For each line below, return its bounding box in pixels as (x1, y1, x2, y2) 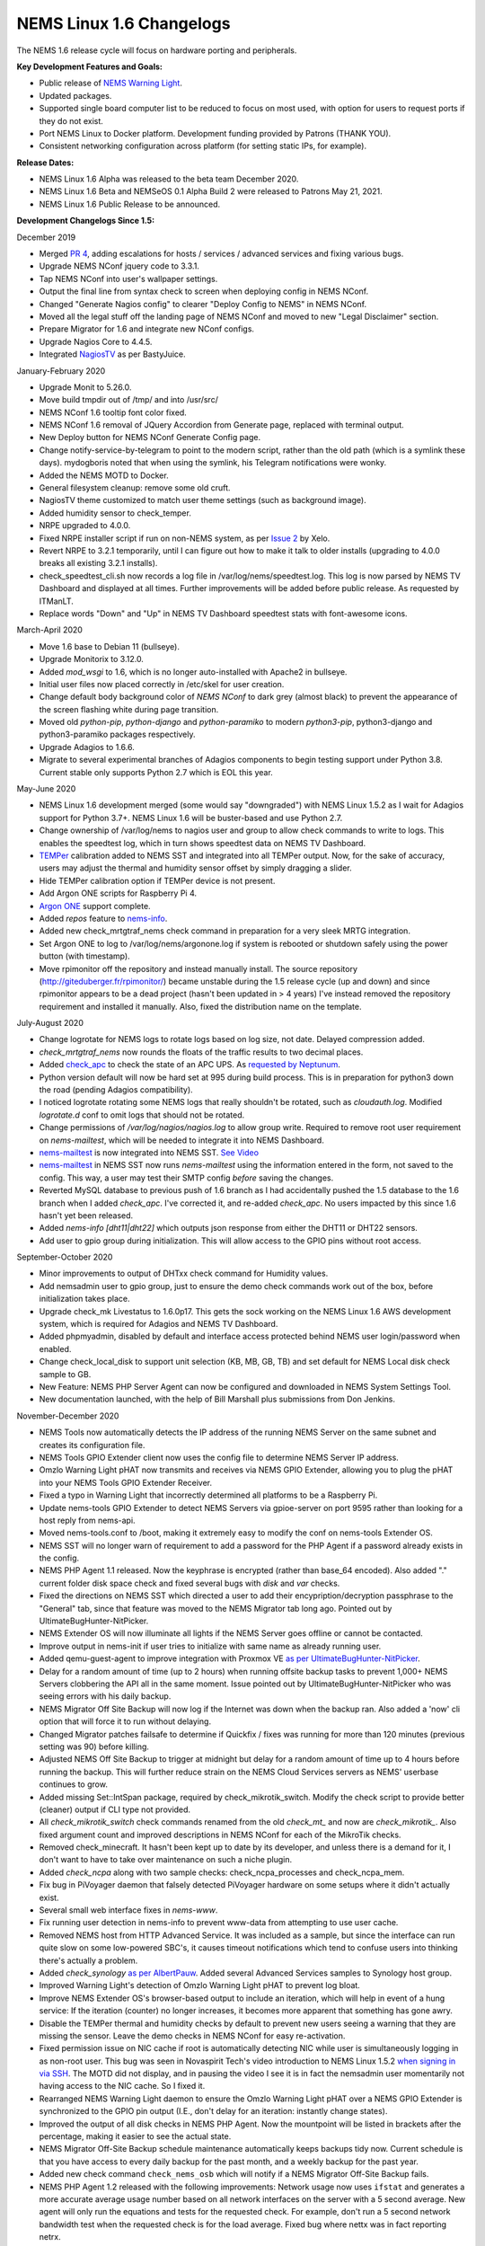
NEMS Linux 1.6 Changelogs (16, 13, 231, 33)
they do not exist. (39, 115, 103, 126)
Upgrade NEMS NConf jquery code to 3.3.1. (39, 261, 199, 271)
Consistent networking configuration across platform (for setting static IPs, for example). (39, 140, 367, 152)
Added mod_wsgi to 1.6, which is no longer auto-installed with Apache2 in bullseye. (39, 666, 348, 677)
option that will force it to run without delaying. (39, 1716, 211, 1727)
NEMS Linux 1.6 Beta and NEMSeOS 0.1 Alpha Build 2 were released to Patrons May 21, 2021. (39, 186, 384, 197)
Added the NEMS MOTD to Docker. (39, 470, 170, 481)
